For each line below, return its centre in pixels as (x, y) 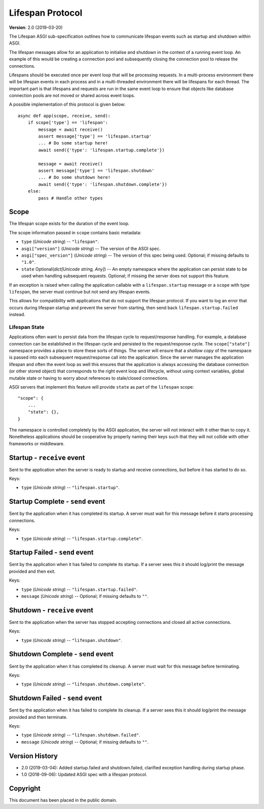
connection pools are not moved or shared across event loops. (72, 96)
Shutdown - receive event (51, 610)
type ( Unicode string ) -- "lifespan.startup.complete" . (82, 539)
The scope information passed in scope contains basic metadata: (75, 232)
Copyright (25, 788)
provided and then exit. (32, 571)
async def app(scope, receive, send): (64, 116)
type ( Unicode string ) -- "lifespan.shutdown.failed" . (81, 735)
